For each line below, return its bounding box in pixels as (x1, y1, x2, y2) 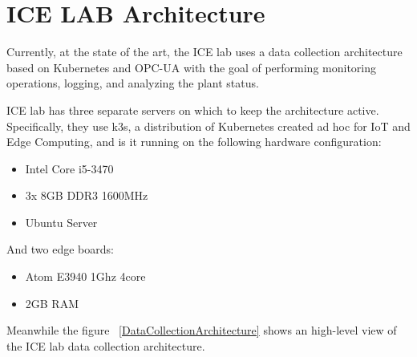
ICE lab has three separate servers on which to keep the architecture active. (6, 101, 379, 118)
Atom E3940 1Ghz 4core (25, 268, 146, 285)
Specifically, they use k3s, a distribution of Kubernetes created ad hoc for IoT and (6, 117, 411, 134)
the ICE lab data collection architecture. (6, 337, 205, 354)
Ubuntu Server (25, 213, 98, 230)
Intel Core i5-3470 (25, 160, 114, 176)
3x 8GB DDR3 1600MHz (25, 187, 148, 204)
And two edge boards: (6, 241, 114, 258)
